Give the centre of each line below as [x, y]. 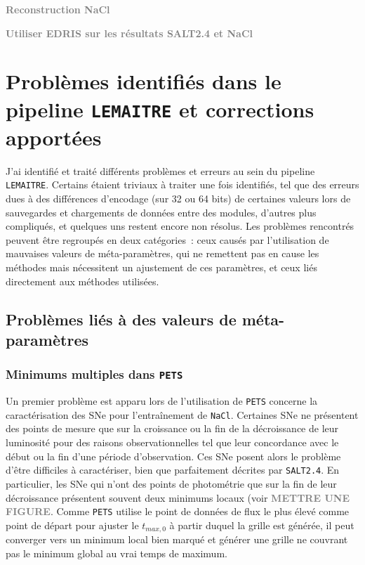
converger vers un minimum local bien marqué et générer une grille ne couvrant [177, 539]
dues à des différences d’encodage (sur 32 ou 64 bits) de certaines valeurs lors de [178, 199]
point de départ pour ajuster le [72, 525]
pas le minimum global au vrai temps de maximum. [117, 553]
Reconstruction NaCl [58, 9]
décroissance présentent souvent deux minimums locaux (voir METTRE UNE [178, 497]
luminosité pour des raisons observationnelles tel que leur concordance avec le [172, 442]
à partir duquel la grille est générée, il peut [262, 525]
